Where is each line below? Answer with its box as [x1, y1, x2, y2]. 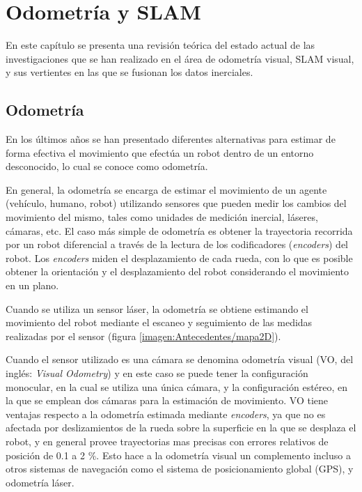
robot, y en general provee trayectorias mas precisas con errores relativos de [6, 433, 329, 448]
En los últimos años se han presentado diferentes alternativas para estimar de [6, 132, 336, 146]
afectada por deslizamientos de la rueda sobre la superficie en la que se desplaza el [6, 420, 356, 435]
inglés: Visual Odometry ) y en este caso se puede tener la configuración [6, 366, 308, 380]
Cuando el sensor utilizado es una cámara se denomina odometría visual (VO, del [6, 352, 354, 367]
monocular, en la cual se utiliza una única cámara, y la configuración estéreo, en [6, 379, 348, 394]
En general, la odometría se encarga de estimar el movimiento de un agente [6, 182, 327, 197]
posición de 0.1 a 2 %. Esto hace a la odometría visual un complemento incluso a [6, 447, 351, 462]
